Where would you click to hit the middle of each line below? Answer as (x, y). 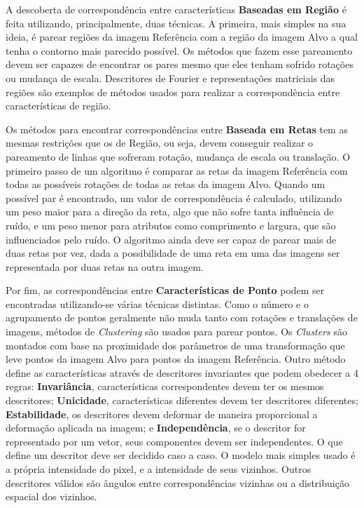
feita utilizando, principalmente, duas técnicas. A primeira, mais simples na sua (176, 23)
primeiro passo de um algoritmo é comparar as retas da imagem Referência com (177, 170)
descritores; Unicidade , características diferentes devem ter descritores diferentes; (182, 400)
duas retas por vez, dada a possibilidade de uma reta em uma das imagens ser (173, 253)
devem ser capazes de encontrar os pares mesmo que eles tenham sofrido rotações (180, 64)
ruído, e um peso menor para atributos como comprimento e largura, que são (171, 225)
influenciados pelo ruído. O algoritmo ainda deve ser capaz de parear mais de (171, 239)
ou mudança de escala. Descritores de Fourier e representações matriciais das (170, 78)
